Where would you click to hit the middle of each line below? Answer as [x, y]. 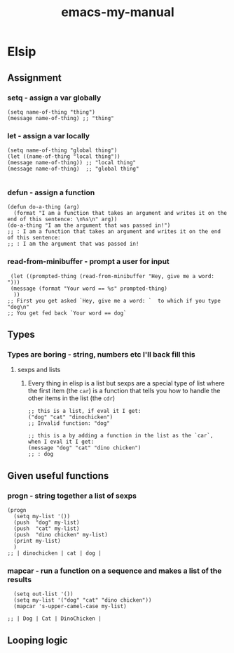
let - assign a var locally [48, 136]
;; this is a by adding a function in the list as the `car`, [121, 436]
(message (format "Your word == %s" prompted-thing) [89, 289]
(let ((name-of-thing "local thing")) [64, 157]
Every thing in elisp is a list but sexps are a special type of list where [126, 383]
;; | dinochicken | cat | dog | [54, 553]
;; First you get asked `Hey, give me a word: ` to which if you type [114, 301]
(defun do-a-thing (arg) [43, 207]
